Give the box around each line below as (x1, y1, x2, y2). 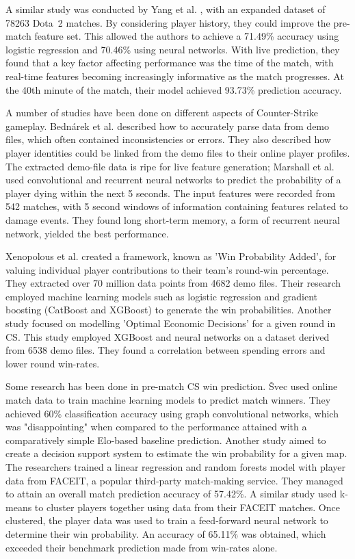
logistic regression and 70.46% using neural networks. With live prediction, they (5, 42, 340, 56)
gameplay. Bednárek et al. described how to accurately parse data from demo (5, 118, 330, 133)
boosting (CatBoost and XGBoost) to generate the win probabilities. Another (5, 302, 332, 317)
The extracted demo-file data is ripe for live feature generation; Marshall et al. (5, 159, 334, 173)
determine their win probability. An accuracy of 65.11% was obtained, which (5, 526, 326, 541)
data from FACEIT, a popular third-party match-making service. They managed (5, 473, 343, 487)
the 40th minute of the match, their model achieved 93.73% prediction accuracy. (5, 82, 342, 96)
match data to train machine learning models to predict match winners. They (5, 393, 331, 407)
